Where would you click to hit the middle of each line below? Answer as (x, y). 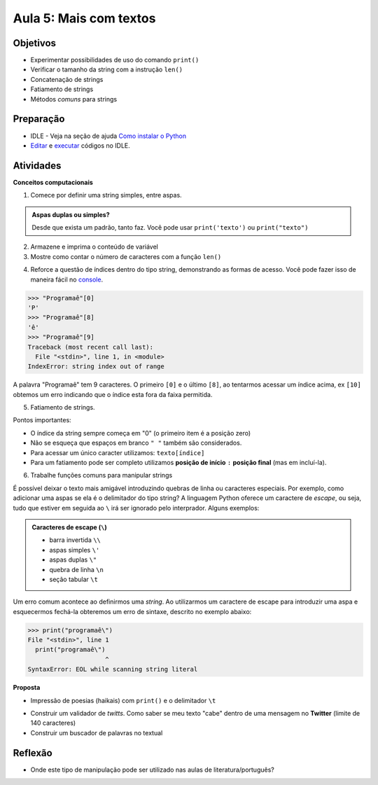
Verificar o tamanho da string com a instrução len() (107, 69)
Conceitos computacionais (53, 182)
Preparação (39, 119)
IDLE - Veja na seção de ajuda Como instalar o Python (108, 136)
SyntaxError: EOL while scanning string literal (113, 669)
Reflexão (33, 753)
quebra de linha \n (77, 569)
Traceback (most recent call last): (91, 347)
